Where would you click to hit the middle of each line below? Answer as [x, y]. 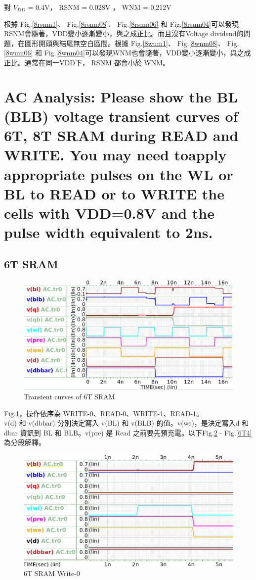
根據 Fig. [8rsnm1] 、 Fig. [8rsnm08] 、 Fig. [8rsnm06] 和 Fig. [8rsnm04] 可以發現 [121, 24]
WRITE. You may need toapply [115, 155]
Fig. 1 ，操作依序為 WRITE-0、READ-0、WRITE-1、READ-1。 [104, 413]
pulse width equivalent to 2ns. [108, 232]
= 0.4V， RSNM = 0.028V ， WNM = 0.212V [100, 7]
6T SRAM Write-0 [52, 573]
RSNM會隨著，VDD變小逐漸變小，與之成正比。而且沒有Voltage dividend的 [124, 33]
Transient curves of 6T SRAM [69, 396]
